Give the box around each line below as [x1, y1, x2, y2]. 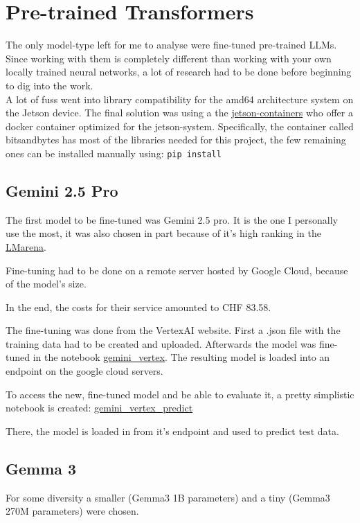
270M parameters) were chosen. [6, 504, 139, 518]
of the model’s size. [6, 276, 87, 291]
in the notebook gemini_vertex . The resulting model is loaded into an [33, 350, 330, 364]
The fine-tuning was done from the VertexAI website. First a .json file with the [6, 323, 341, 337]
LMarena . [6, 239, 46, 254]
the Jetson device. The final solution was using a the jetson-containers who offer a [6, 105, 353, 120]
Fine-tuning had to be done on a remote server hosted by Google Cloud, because [6, 263, 348, 277]
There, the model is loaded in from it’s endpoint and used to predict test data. [6, 423, 339, 438]
